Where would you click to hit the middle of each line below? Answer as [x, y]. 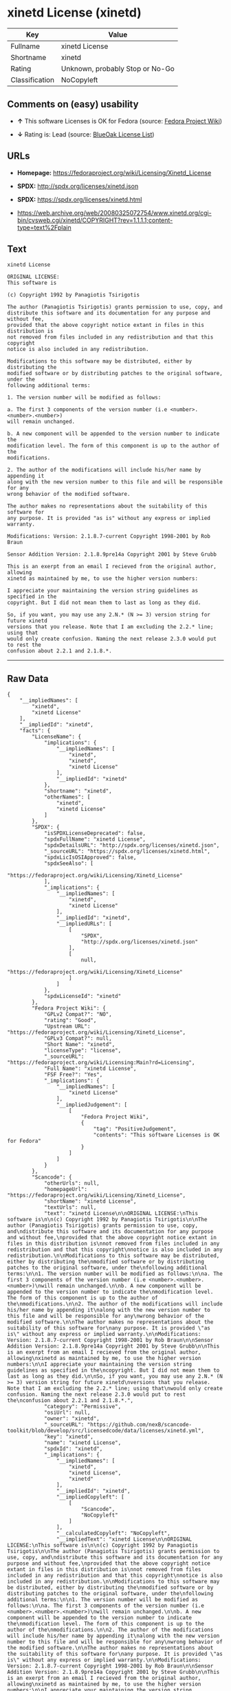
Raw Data [28, 678]
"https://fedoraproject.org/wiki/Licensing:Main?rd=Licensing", [101, 1063]
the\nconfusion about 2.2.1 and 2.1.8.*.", [70, 1401]
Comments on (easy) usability [73, 104]
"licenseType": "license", [82, 1051]
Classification [33, 79]
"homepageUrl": [66, 1190]
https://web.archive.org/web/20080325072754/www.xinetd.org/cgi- [114, 212]
